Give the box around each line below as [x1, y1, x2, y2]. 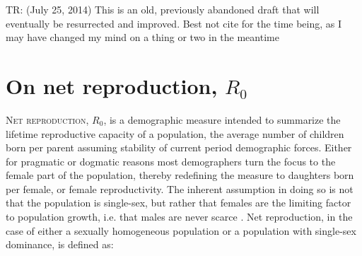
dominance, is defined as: [6, 237, 114, 252]
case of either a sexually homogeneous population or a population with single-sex [6, 223, 356, 238]
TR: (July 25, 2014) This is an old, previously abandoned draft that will [6, 2, 320, 16]
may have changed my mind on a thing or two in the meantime [6, 30, 279, 45]
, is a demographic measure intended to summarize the [103, 112, 341, 127]
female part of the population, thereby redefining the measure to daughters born [6, 168, 354, 182]
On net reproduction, [6, 71, 218, 100]
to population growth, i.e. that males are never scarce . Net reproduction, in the [6, 209, 353, 224]
